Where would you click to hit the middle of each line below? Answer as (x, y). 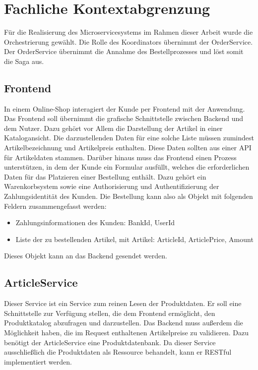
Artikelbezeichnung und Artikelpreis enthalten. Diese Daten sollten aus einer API (128, 148)
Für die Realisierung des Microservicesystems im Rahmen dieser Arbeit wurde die (129, 32)
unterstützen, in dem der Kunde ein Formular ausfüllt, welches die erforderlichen (127, 167)
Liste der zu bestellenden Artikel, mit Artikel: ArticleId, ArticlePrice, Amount (134, 239)
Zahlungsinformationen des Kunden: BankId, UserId (95, 222)
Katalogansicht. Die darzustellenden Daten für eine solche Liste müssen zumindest (129, 138)
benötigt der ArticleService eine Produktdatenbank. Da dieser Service (110, 342)
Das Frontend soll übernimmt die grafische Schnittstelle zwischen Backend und (124, 118)
